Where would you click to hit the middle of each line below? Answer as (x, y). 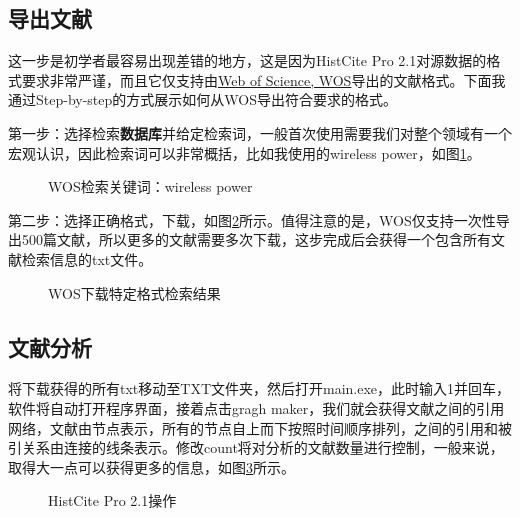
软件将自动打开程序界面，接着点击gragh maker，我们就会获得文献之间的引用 (256, 407)
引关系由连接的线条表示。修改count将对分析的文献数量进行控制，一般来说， (256, 447)
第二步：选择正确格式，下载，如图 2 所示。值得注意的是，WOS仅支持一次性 (252, 219)
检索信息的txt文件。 (87, 258)
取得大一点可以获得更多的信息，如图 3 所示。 (151, 466)
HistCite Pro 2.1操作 (112, 500)
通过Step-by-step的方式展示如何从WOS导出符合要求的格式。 (202, 99)
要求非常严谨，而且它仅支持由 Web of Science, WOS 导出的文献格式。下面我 (263, 79)
